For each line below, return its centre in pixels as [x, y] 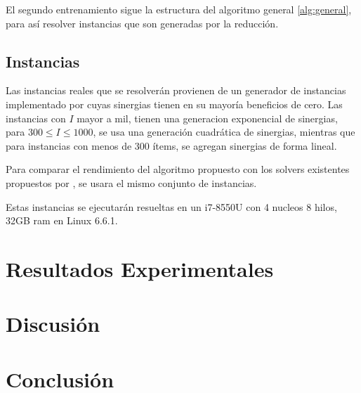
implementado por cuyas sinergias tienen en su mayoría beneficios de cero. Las [174, 104]
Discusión [53, 324]
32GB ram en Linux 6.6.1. [62, 220]
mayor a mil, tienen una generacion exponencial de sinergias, [207, 118]
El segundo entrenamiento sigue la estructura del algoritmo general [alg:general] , [179, 9]
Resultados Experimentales [140, 268]
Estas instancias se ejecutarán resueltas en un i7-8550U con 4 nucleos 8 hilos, [171, 206]
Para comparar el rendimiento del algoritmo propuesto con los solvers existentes [178, 169]
